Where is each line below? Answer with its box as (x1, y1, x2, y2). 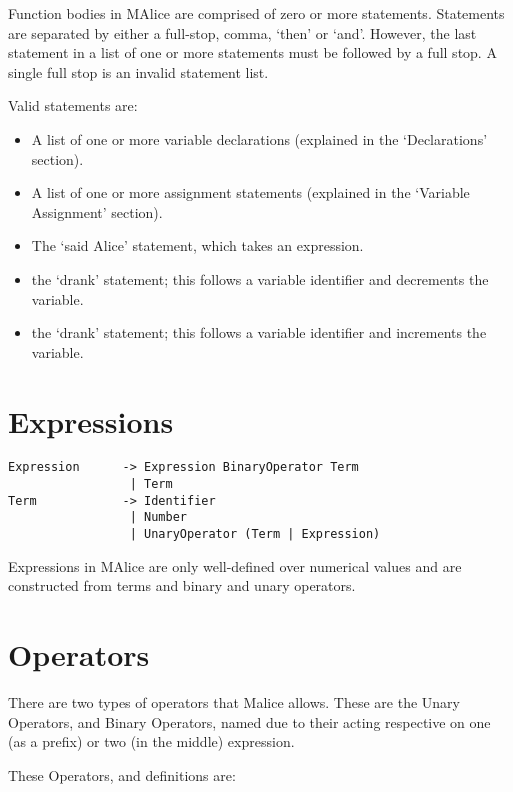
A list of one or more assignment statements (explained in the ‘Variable (31, 182, 470, 203)
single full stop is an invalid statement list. (8, 61, 269, 82)
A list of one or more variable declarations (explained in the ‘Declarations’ (31, 128, 488, 149)
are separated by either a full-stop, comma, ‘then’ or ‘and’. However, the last (8, 22, 477, 43)
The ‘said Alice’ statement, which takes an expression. (31, 235, 364, 256)
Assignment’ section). (31, 201, 163, 222)
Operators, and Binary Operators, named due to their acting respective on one (8, 711, 491, 732)
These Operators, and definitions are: (8, 764, 236, 785)
